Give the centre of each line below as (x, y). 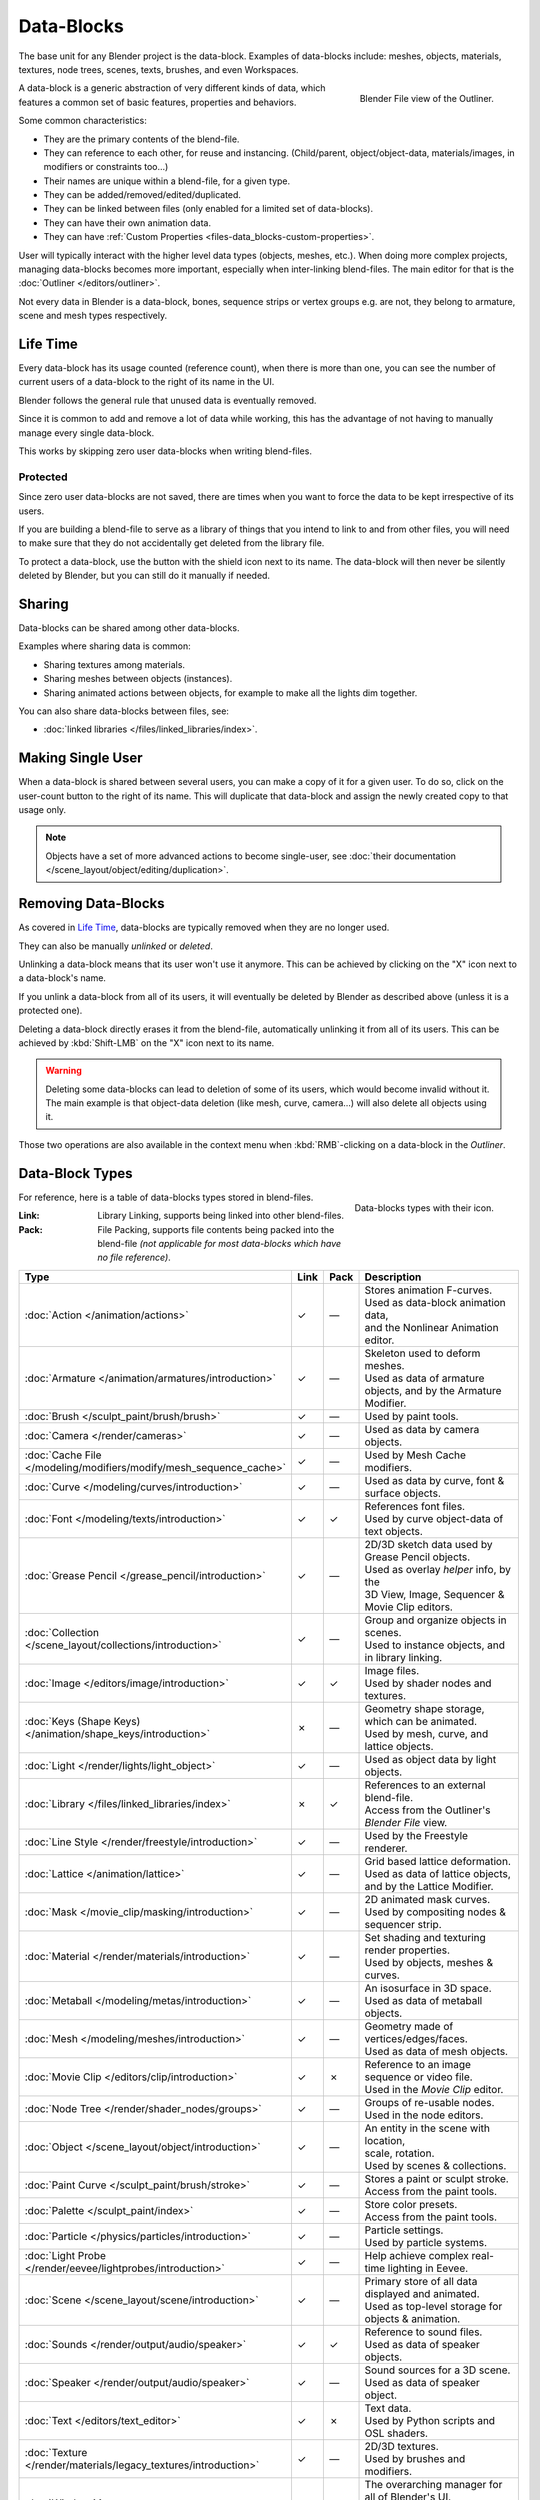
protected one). (50, 1011)
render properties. (407, 1950)
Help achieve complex (417, 2255)
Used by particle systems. (426, 2242)
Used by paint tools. (411, 1416)
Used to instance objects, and (434, 1645)
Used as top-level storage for (433, 2306)
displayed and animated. (422, 2293)
